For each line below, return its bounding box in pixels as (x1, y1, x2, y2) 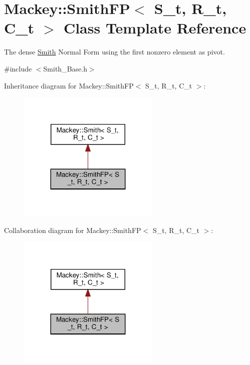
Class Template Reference (63, 17, 246, 38)
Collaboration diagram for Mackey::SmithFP (4, 225, 141, 235)
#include (4, 63, 32, 73)
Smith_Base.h (43, 63, 87, 73)
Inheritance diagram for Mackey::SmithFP (4, 80, 134, 90)
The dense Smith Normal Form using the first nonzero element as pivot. (4, 46, 225, 57)
